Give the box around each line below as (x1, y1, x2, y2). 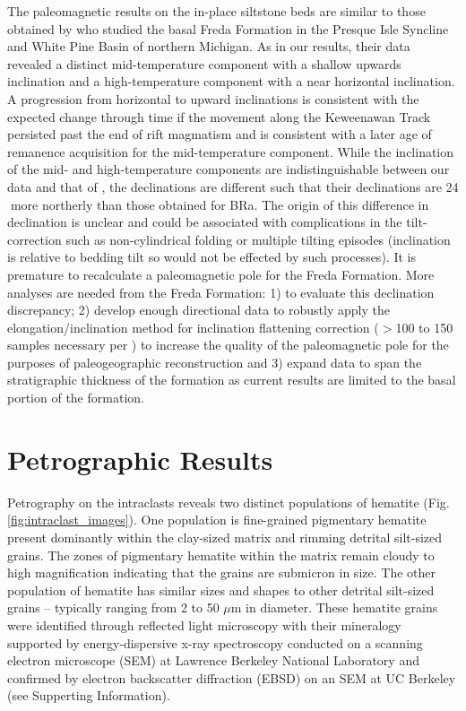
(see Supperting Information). (7, 686, 170, 705)
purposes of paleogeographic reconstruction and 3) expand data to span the (7, 352, 422, 371)
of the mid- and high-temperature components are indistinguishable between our (7, 160, 450, 178)
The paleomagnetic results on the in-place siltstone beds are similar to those (7, 2, 426, 20)
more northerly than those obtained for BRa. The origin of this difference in (10, 195, 429, 213)
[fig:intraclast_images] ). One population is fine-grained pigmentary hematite (7, 510, 427, 529)
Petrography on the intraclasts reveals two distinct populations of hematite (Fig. (7, 492, 450, 511)
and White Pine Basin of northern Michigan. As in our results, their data (7, 37, 410, 56)
